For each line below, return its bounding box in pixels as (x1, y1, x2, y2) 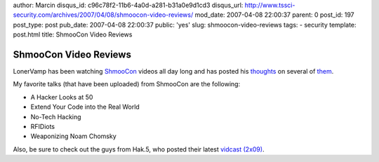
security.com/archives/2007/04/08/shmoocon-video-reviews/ (13, 11, 194, 19)
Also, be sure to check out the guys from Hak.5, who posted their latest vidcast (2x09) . (13, 144, 265, 154)
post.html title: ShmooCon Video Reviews (13, 30, 133, 39)
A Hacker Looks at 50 (30, 93, 93, 101)
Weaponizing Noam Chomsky (30, 132, 117, 140)
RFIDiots (30, 123, 55, 131)
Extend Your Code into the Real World (30, 102, 140, 112)
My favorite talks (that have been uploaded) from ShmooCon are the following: (13, 80, 241, 88)
